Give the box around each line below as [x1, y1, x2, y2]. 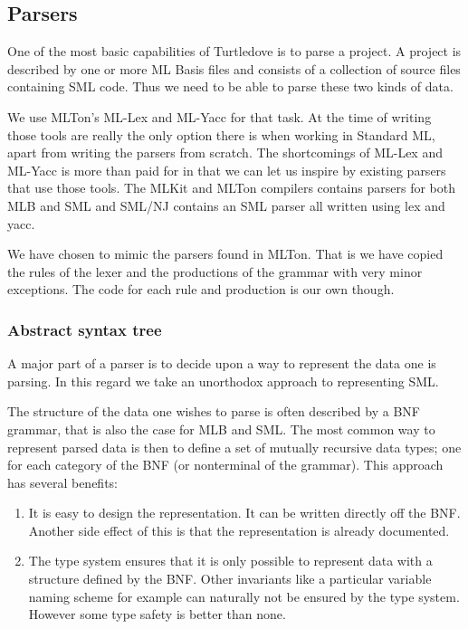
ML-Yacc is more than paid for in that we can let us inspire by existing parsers [7, 160, 446, 179]
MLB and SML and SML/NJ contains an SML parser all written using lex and [7, 195, 445, 214]
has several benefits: [7, 472, 118, 491]
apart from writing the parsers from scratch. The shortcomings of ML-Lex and [7, 143, 443, 162]
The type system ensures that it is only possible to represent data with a [28, 551, 433, 570]
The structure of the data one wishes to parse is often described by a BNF [7, 402, 420, 421]
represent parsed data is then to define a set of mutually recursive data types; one [7, 437, 462, 456]
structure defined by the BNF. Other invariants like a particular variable [28, 569, 432, 588]
